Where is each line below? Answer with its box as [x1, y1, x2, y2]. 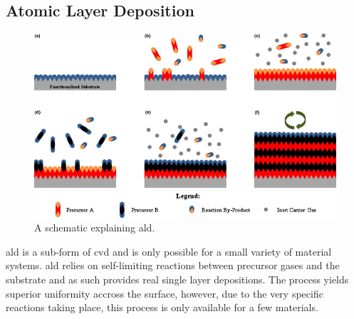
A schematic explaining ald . [34, 220, 155, 235]
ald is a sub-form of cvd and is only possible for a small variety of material [6, 244, 332, 258]
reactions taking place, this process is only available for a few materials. [6, 300, 318, 315]
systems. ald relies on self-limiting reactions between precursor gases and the [6, 258, 340, 273]
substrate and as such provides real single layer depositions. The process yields [6, 271, 349, 286]
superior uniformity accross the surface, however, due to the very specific [6, 286, 323, 300]
